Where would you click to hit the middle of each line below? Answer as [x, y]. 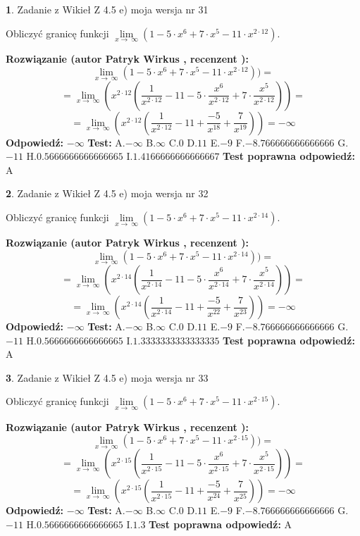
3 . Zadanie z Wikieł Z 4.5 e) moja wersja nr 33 [107, 377]
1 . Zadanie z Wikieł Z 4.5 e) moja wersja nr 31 [107, 9]
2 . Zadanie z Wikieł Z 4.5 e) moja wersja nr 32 [107, 193]
